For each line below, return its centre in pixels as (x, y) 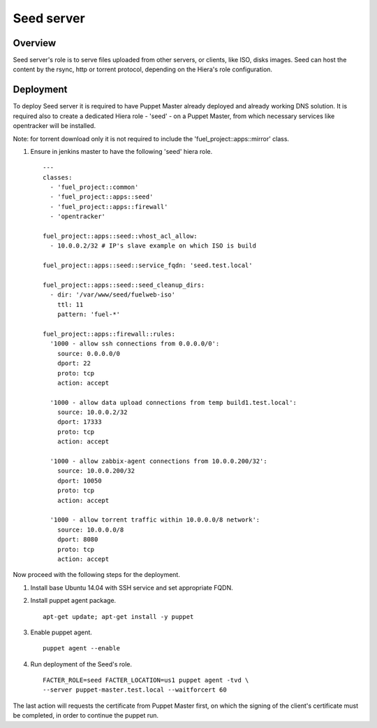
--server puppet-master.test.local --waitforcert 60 (135, 690)
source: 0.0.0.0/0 (89, 354)
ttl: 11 (70, 305)
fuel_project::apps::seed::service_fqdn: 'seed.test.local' (148, 265)
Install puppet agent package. (73, 601)
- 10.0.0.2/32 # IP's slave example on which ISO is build (153, 246)
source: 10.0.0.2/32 (92, 412)
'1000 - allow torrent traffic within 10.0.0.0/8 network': (155, 520)
